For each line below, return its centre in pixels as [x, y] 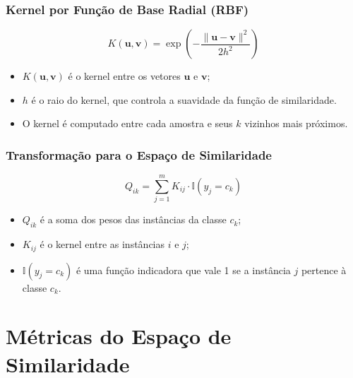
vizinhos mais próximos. [296, 123]
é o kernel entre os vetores [124, 76]
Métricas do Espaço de [119, 336]
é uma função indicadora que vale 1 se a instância [183, 270]
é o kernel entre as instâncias [102, 244]
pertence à [324, 270]
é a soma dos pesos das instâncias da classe [133, 219]
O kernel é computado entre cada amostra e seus [127, 123]
